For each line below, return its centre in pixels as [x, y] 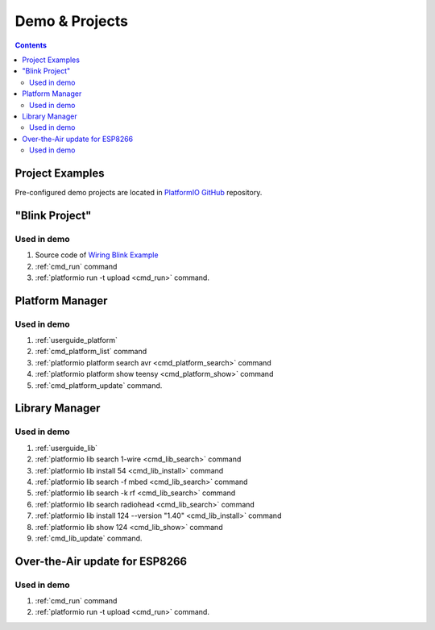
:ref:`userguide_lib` [66, 448]
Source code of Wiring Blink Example [97, 255]
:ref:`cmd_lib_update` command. [89, 538]
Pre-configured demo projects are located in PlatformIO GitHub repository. [139, 192]
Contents [31, 45]
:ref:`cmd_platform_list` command [91, 352]
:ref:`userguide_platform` [77, 340]
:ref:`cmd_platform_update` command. [99, 385]
